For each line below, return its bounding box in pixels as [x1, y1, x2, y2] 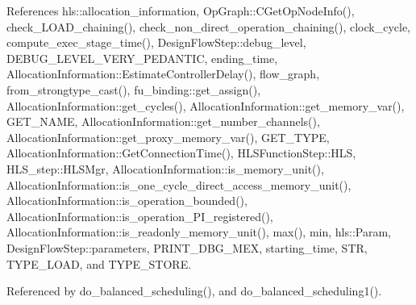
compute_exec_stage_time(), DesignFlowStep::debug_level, [6, 34, 306, 51]
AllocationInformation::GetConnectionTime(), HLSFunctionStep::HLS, [6, 144, 356, 161]
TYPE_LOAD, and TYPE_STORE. [6, 255, 192, 272]
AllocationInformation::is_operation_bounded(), [6, 192, 248, 209]
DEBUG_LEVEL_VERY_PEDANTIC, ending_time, [6, 49, 278, 66]
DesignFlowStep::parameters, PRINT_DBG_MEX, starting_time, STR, [6, 239, 368, 256]
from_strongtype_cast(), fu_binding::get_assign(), [6, 81, 261, 98]
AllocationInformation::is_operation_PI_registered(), [6, 207, 273, 224]
